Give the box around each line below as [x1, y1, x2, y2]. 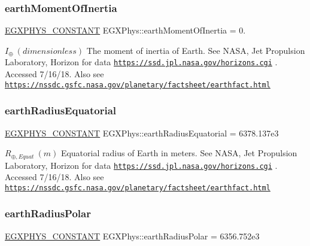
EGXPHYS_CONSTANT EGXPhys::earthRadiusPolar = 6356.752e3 [5, 229, 260, 242]
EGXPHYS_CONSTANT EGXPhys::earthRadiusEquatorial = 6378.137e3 [5, 126, 279, 139]
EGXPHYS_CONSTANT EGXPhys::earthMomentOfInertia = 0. [5, 24, 246, 37]
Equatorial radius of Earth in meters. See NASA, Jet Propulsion [60, 147, 297, 159]
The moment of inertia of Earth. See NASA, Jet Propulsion [86, 44, 305, 56]
